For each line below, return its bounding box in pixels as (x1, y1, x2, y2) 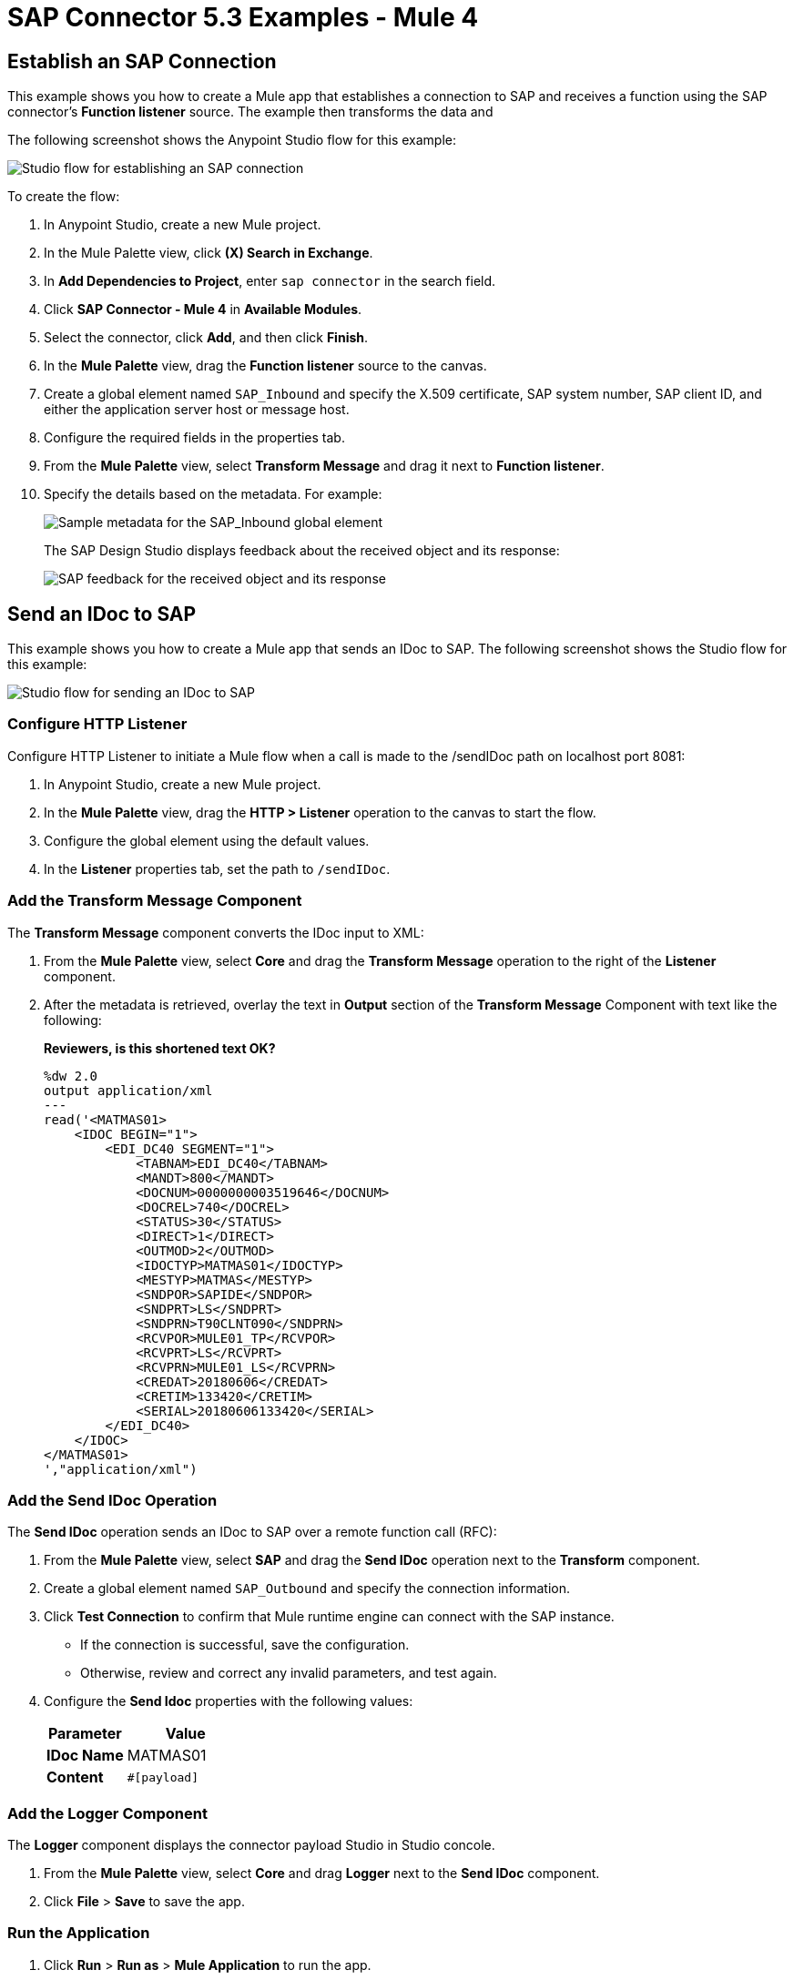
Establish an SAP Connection (7, 49, 277, 73)
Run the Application (7, 1924, 150, 1943)
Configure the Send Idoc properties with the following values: (44, 1693, 413, 1710)
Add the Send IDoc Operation (7, 1490, 218, 1509)
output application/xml (44, 1082, 213, 1098)
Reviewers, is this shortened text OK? (44, 1040, 276, 1056)
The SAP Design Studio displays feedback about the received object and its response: (44, 543, 560, 559)
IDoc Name (46, 1746, 124, 1765)
